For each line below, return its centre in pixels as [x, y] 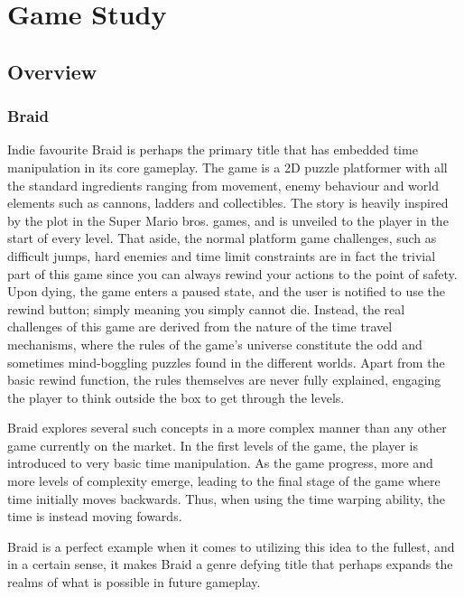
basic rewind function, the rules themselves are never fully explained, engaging [224, 380]
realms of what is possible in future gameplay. [134, 582]
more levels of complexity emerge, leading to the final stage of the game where [224, 481]
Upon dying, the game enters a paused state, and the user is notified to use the [227, 291]
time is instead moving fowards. [95, 516]
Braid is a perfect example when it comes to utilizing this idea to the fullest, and [231, 546]
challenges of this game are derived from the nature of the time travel [200, 326]
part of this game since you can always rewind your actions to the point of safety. [232, 273]
